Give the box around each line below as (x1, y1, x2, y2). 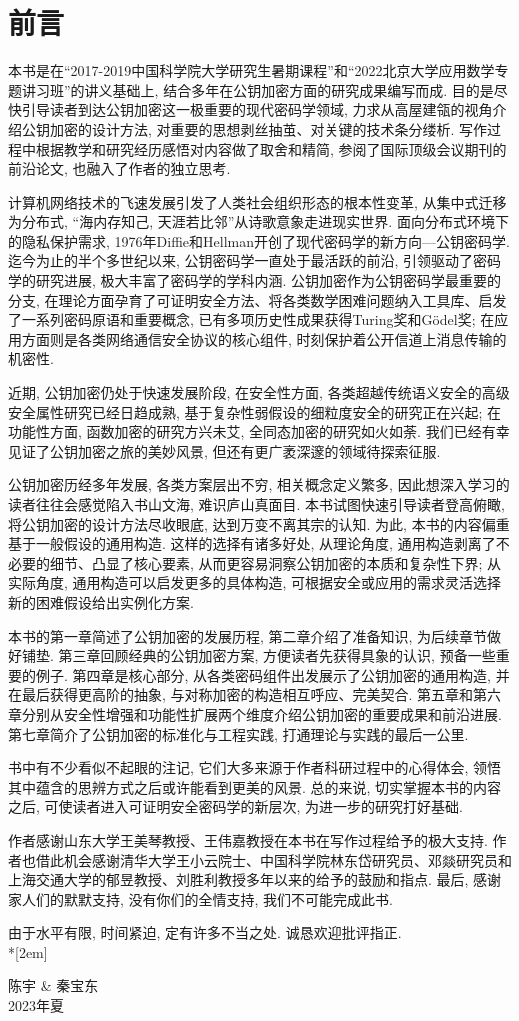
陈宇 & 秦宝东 (8, 975, 99, 996)
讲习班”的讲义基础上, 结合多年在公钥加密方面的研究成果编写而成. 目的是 (21, 79, 494, 100)
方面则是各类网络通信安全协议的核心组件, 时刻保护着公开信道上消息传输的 (21, 328, 507, 349)
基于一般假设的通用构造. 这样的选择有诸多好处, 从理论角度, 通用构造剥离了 (8, 533, 496, 554)
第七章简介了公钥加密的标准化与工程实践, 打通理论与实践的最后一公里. (8, 723, 469, 744)
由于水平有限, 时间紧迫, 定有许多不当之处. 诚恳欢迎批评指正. (8, 922, 402, 943)
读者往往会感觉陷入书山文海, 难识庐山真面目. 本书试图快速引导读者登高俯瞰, (8, 494, 505, 514)
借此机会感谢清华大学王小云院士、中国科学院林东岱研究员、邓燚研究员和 (35, 849, 512, 870)
